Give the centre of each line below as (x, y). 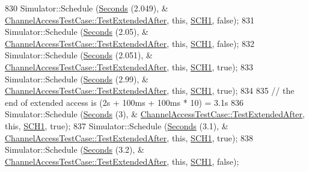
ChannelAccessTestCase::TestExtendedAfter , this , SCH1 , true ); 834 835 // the (150, 91)
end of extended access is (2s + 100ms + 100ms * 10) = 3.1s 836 (124, 102)
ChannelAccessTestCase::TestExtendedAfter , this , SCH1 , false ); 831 (130, 20)
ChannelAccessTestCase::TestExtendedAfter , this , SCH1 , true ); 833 (129, 66)
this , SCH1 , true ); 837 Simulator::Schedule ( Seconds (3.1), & (117, 125)
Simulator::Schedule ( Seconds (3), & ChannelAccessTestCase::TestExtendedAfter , (155, 114)
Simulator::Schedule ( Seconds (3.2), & (75, 149)
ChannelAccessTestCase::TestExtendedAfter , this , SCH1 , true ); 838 (129, 137)
